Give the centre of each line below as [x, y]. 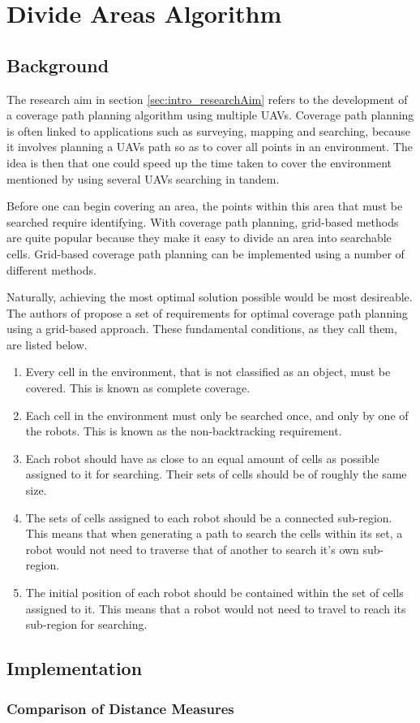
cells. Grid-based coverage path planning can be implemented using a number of [206, 253]
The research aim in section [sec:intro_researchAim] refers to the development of [207, 99]
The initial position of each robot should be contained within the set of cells [214, 593]
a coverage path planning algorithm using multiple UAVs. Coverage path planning [210, 115]
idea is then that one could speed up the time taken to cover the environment [199, 162]
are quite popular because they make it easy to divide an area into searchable [199, 238]
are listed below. [47, 344]
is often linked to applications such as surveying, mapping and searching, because [209, 130]
